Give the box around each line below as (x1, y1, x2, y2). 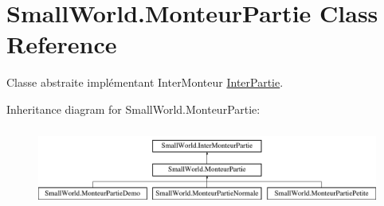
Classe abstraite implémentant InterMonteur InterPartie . (6, 74, 284, 91)
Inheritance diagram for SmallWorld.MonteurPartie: (6, 100, 261, 117)
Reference (6, 28, 117, 60)
